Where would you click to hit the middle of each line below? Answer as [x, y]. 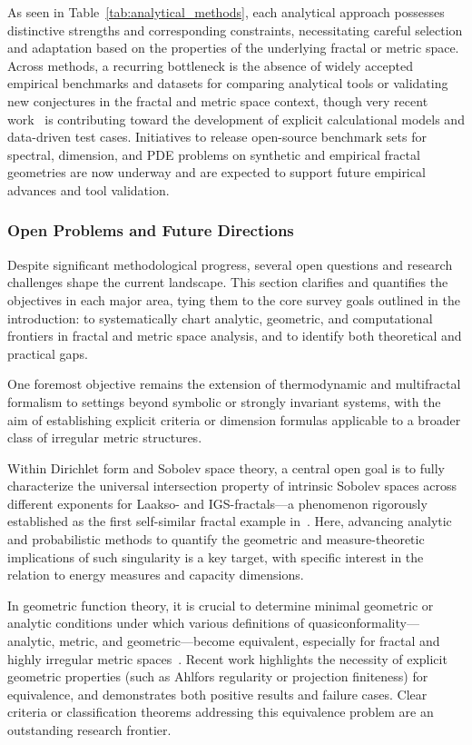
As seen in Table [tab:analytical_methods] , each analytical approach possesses [226, 12]
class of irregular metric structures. [105, 437]
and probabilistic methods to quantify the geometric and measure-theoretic [216, 539]
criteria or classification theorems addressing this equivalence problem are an [221, 712]
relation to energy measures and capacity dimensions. [156, 575]
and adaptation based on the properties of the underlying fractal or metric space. [233, 48]
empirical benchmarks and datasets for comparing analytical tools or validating [228, 83]
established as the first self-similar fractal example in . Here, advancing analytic [230, 521]
